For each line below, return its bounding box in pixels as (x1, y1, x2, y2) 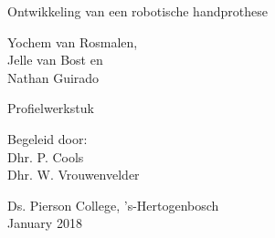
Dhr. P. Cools (7, 147, 84, 166)
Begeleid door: (7, 129, 88, 148)
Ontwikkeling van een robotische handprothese (7, 2, 268, 20)
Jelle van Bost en (7, 50, 103, 69)
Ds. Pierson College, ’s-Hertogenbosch (7, 195, 219, 214)
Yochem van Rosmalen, (7, 32, 138, 51)
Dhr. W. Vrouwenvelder (7, 165, 140, 184)
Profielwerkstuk (7, 98, 94, 118)
